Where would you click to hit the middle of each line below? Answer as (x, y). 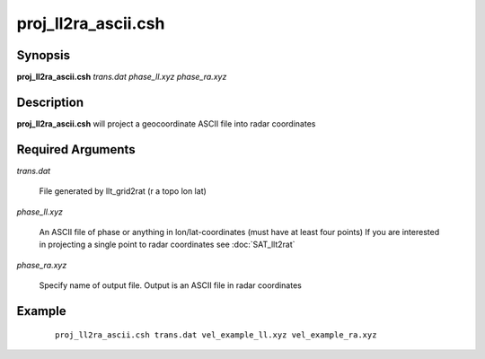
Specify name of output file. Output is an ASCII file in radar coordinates (171, 285)
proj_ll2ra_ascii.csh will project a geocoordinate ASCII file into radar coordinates (166, 123)
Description (50, 102)
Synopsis (44, 55)
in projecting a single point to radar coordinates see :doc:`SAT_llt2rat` (167, 245)
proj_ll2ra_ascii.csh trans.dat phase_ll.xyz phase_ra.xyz (122, 77)
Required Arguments (76, 149)
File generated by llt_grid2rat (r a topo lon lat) (123, 191)
